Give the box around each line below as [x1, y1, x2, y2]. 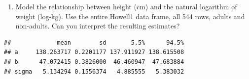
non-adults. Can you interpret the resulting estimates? [15, 21, 180, 31]
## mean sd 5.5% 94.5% [4, 39, 184, 46]
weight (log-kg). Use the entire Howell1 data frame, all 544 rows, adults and [15, 11, 245, 21]
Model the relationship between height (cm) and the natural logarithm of [15, 1, 237, 11]
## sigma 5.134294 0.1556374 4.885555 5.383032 [4, 68, 184, 75]
